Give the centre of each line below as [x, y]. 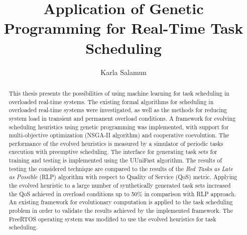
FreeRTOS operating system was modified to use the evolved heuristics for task [112, 219]
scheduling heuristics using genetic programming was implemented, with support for [119, 127]
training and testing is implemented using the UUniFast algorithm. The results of [115, 160]
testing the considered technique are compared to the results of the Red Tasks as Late [121, 168]
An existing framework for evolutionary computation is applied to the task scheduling [121, 202]
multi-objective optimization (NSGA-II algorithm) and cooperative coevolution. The [119, 135]
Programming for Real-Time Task [124, 28]
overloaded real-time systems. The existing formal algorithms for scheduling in [111, 101]
